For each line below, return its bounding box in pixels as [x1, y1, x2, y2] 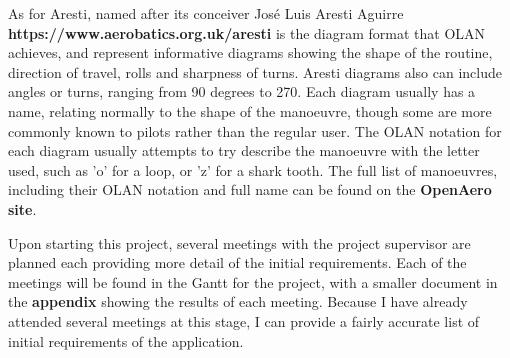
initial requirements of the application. [8, 330, 244, 351]
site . [8, 198, 37, 219]
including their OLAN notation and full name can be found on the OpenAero [8, 179, 492, 200]
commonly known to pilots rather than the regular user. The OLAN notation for [8, 120, 502, 141]
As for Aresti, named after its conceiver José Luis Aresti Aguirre [8, 3, 404, 23]
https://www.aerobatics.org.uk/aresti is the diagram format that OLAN [8, 22, 486, 43]
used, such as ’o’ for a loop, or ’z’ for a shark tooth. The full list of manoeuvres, [8, 159, 498, 180]
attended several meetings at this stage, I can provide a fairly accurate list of [8, 310, 480, 331]
